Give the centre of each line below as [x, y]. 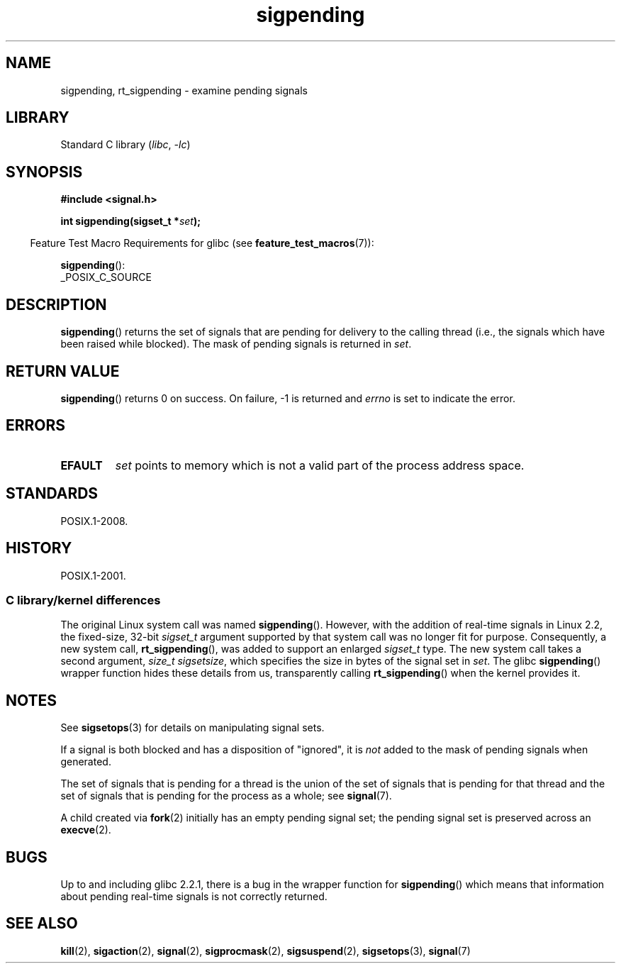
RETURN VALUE [63, 371]
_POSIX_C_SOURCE [106, 277]
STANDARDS [52, 494]
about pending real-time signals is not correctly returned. [194, 896]
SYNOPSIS [44, 172]
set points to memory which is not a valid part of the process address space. [320, 465]
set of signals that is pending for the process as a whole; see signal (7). [226, 796]
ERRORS [36, 426]
